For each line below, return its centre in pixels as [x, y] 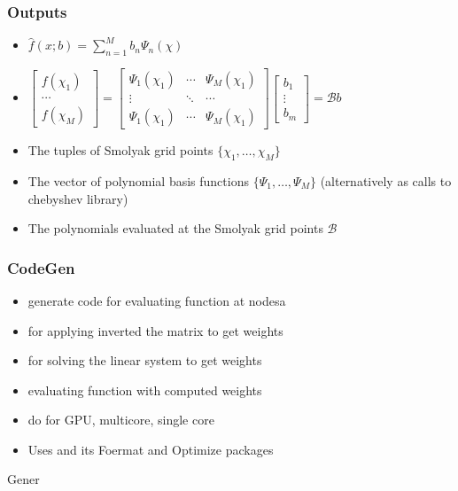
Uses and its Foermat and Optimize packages [151, 449]
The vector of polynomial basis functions [138, 180]
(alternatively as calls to [386, 180]
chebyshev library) [78, 198]
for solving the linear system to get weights [145, 360]
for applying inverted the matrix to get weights [155, 330]
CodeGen [41, 267]
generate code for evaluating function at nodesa [157, 300]
